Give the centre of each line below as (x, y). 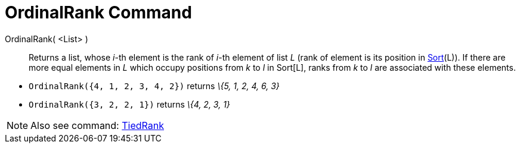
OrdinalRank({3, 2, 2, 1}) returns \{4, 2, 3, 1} (129, 104)
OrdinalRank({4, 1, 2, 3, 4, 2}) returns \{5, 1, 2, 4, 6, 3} (154, 86)
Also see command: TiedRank (97, 125)
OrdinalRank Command (98, 12)
